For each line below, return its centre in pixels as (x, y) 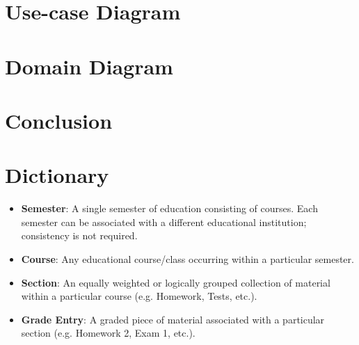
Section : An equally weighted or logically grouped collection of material (176, 282)
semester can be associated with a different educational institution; (164, 222)
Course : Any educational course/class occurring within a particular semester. (188, 259)
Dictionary (57, 175)
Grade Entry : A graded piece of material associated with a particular (173, 319)
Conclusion (59, 120)
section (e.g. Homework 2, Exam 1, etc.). (108, 333)
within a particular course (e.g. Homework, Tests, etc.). (139, 296)
